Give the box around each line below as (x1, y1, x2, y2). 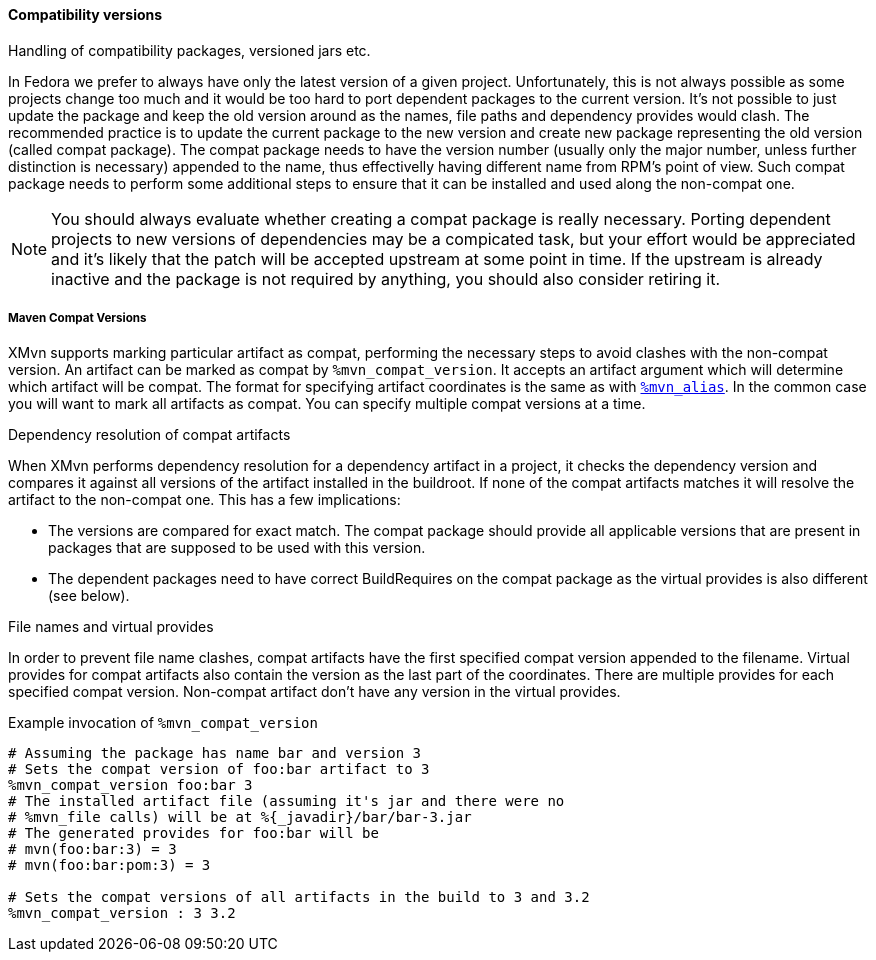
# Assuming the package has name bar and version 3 (8, 745, 422, 762)
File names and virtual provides (8, 618, 214, 636)
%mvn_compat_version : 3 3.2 (8, 905, 236, 922)
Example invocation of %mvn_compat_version (8, 714, 318, 732)
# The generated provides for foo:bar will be (8, 825, 379, 842)
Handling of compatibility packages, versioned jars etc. (8, 41, 371, 59)
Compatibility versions (8, 6, 163, 23)
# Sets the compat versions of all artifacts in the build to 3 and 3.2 (8, 889, 590, 906)
